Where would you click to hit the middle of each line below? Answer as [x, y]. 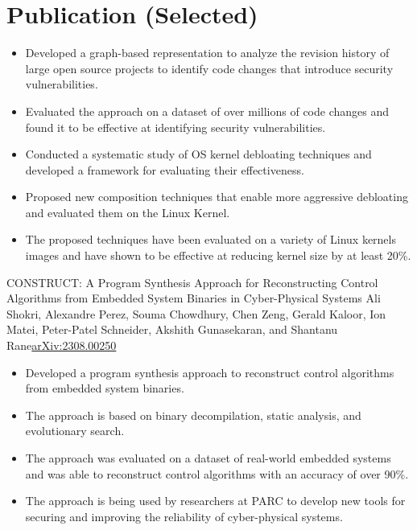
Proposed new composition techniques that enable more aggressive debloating [217, 197]
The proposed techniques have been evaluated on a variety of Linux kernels [211, 239]
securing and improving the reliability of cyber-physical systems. [184, 516]
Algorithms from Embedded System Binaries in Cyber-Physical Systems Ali [194, 298]
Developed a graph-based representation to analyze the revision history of [207, 53]
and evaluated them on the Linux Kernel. [128, 212]
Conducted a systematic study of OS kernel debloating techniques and [198, 154]
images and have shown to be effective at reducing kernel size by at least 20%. [218, 255]
